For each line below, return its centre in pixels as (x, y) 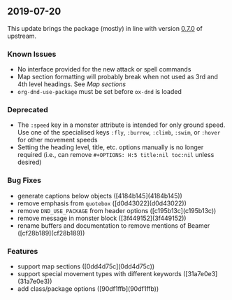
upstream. (22, 36)
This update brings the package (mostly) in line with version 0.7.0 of (105, 28)
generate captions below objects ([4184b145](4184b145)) (100, 196)
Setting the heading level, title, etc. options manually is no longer (110, 147)
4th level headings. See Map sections (72, 84)
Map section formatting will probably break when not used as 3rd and (118, 77)
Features (23, 251)
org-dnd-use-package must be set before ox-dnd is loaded (99, 92)
